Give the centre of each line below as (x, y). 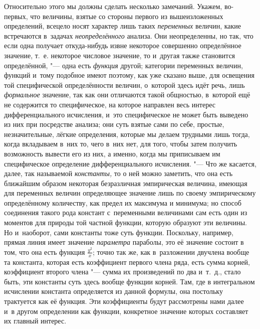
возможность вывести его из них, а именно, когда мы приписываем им (112, 153)
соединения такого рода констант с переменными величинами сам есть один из (126, 212)
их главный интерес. (35, 321)
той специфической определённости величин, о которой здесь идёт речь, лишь (124, 85)
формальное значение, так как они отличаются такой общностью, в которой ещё (127, 95)
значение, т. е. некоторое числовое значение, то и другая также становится (120, 55)
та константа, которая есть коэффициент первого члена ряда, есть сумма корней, (127, 262)
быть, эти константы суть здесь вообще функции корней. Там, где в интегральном (129, 281)
